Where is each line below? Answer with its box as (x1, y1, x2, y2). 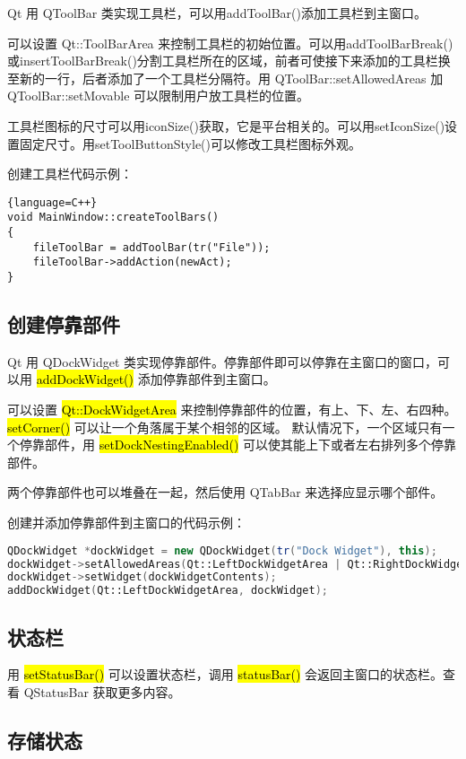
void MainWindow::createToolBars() (7, 211, 220, 224)
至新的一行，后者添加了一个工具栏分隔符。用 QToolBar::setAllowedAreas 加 (7, 68, 444, 87)
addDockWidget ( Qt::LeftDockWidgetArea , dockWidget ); (7, 584, 328, 598)
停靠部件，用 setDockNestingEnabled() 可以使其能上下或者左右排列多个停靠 (19, 435, 457, 454)
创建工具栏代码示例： (7, 164, 133, 183)
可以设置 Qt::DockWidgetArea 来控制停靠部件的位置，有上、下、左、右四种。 (7, 400, 457, 419)
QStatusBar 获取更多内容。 (23, 682, 181, 701)
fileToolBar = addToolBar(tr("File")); (32, 240, 271, 254)
